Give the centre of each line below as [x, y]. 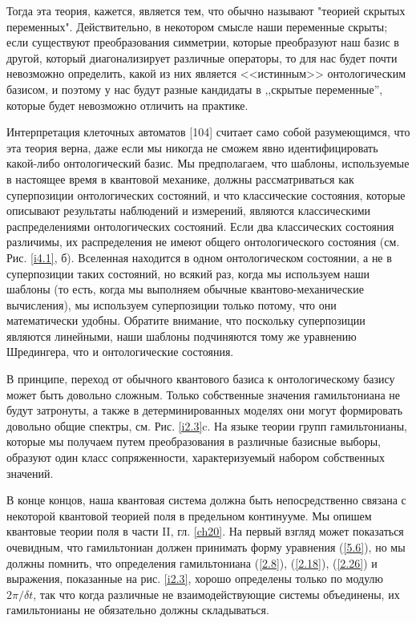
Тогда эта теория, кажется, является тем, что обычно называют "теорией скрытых [206, 10]
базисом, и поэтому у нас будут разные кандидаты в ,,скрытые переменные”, [195, 89]
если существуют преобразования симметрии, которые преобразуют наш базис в [203, 42]
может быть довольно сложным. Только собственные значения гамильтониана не [203, 394]
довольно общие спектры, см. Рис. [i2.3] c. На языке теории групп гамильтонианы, [207, 425]
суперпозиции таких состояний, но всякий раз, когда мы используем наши [188, 273]
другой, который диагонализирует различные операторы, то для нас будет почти [202, 57]
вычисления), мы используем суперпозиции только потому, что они [172, 304]
